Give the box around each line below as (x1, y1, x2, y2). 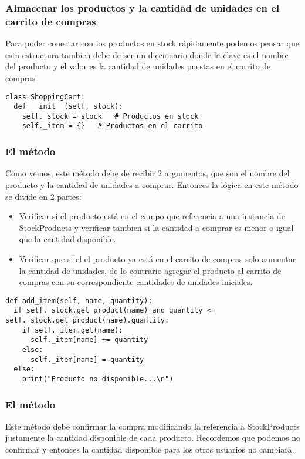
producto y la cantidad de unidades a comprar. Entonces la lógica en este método (5, 178, 299, 190)
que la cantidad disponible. (19, 233, 116, 245)
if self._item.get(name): (22, 326, 123, 334)
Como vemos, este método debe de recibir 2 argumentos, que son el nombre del (5, 167, 290, 179)
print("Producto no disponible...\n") (22, 374, 174, 383)
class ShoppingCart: (5, 92, 86, 101)
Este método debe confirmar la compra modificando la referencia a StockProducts (5, 420, 300, 432)
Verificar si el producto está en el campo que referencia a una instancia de (19, 210, 285, 222)
